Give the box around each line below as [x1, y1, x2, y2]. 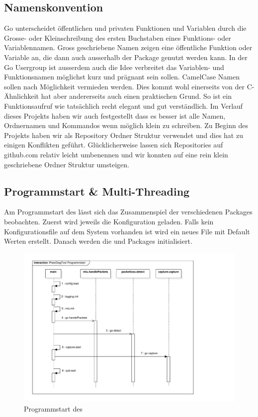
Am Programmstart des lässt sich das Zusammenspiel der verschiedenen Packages [4, 207, 253, 217]
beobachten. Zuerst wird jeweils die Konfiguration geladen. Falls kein [4, 216, 214, 226]
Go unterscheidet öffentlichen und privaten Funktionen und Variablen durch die [4, 23, 247, 33]
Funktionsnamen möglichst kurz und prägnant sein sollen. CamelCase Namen [4, 71, 240, 82]
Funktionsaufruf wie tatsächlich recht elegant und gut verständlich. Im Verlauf [4, 100, 243, 111]
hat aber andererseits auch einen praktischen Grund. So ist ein [41, 91, 232, 101]
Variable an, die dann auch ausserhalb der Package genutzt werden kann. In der [4, 52, 248, 62]
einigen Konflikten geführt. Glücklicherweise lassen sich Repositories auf [4, 139, 223, 150]
